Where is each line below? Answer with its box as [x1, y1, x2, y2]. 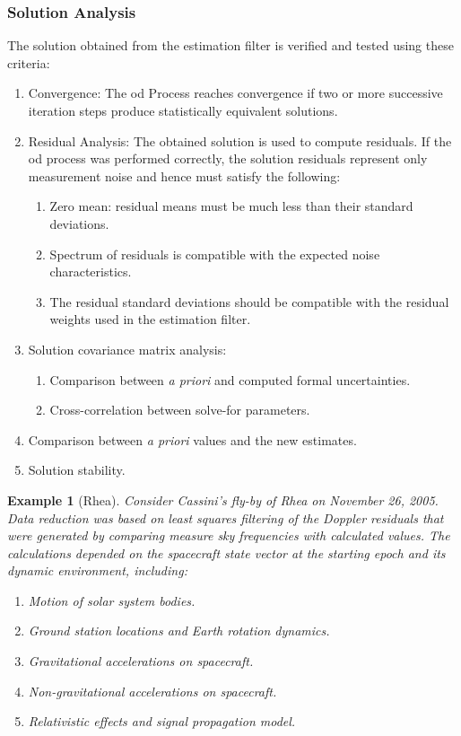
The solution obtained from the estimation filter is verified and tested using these [7, 36, 454, 55]
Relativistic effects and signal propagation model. [28, 712, 296, 731]
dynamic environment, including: [7, 561, 187, 580]
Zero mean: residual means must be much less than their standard [49, 197, 413, 215]
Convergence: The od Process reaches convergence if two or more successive [28, 83, 443, 102]
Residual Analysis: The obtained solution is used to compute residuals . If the [28, 131, 452, 150]
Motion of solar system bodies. [28, 591, 196, 609]
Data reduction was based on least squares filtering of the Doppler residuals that [7, 508, 444, 527]
